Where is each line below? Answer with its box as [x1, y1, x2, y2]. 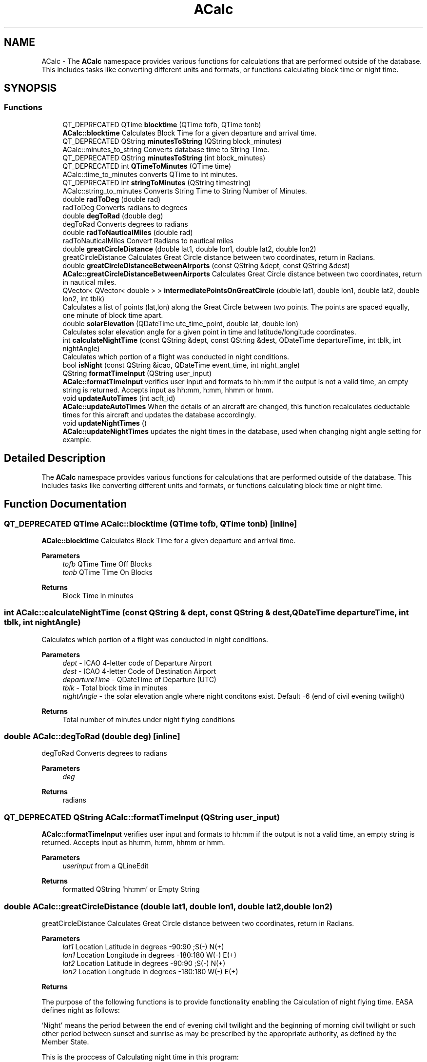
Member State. [41, 1037, 89, 1046]
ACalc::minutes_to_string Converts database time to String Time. [62, 145, 270, 154]
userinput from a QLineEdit [62, 862, 149, 870]
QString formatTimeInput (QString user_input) [62, 369, 212, 377]
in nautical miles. [62, 277, 116, 286]
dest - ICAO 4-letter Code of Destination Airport [62, 667, 216, 675]
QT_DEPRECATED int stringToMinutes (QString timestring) [62, 178, 251, 187]
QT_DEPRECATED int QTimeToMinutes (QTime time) [62, 161, 232, 170]
